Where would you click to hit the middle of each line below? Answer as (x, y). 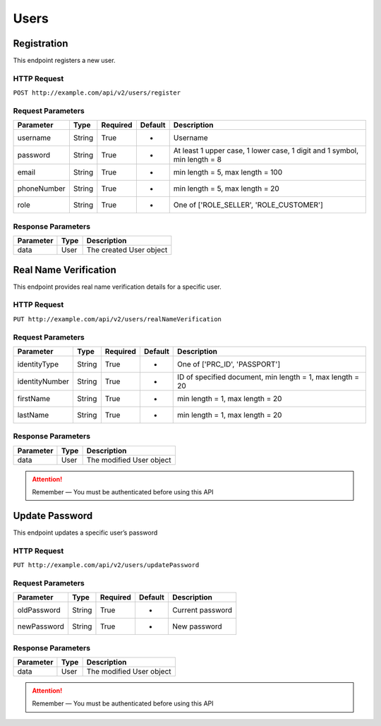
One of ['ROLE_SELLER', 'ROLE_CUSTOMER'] (248, 205)
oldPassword (39, 610)
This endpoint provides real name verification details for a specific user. (117, 287)
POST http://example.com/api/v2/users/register (97, 93)
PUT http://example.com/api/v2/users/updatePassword (106, 565)
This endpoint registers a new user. (64, 61)
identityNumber (43, 381)
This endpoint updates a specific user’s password (85, 532)
